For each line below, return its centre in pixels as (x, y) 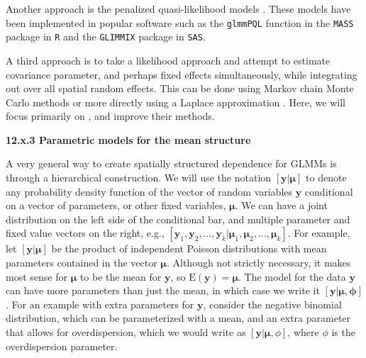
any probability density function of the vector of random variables (149, 191)
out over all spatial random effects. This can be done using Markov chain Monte (180, 88)
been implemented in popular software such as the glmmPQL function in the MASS (180, 22)
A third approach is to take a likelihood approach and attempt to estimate (168, 60)
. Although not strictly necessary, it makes (259, 263)
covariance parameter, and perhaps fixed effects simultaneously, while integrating (182, 74)
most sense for (37, 276)
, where (303, 332)
